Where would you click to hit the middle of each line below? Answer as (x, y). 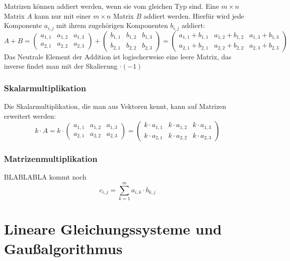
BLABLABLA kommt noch (45, 177)
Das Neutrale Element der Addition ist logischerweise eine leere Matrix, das (118, 56)
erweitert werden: (30, 116)
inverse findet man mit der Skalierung (61, 66)
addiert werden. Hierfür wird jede (194, 15)
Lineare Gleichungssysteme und (113, 229)
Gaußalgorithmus (63, 248)
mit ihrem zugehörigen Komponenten (112, 25)
